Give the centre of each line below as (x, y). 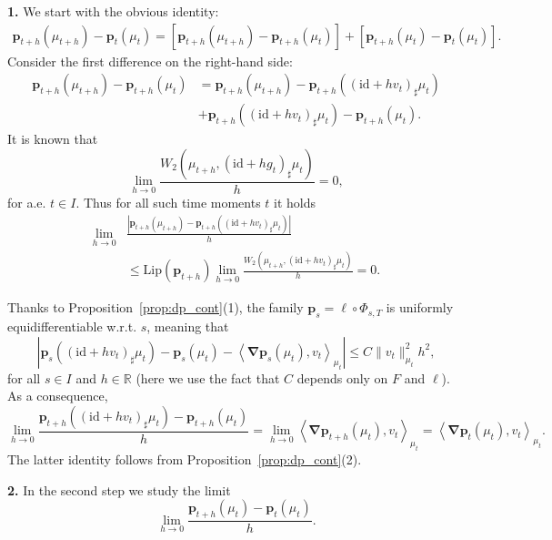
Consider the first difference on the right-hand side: (150, 61)
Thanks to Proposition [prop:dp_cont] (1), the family (156, 307)
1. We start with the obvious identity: (113, 11)
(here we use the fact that (208, 377)
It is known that (53, 139)
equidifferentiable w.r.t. (72, 326)
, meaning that (188, 326)
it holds (295, 202)
